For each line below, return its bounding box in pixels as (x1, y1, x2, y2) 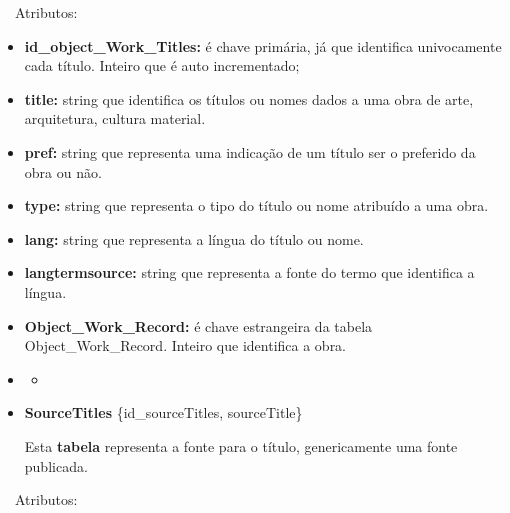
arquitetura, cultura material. (24, 108, 206, 129)
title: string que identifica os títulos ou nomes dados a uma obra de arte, (24, 88, 474, 109)
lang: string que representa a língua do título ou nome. (24, 228, 364, 249)
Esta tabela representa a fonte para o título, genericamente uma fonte (24, 435, 458, 456)
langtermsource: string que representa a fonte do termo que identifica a (24, 262, 475, 283)
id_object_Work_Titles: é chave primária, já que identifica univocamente (24, 35, 502, 56)
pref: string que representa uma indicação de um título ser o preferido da (24, 141, 476, 162)
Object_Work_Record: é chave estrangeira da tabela (24, 315, 373, 336)
